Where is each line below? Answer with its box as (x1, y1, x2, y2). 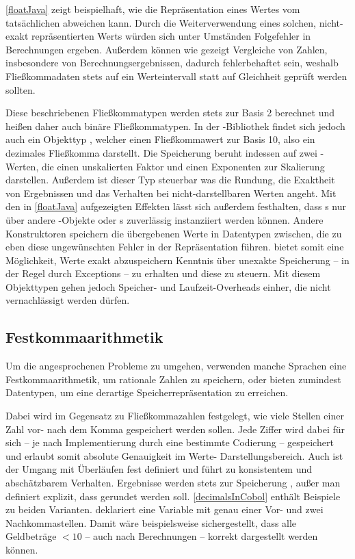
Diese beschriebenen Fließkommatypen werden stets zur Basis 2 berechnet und (5, 105, 335, 120)
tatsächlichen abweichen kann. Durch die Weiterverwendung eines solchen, (5, 15, 316, 29)
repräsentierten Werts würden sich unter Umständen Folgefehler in (31, 29, 311, 43)
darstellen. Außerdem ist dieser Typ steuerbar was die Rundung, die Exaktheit (5, 172, 335, 187)
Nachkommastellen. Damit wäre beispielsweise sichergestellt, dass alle (5, 515, 297, 530)
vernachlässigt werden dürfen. (5, 293, 130, 307)
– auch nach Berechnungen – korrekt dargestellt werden (85, 529, 318, 543)
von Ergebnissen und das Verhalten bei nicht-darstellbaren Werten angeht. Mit (5, 185, 337, 200)
